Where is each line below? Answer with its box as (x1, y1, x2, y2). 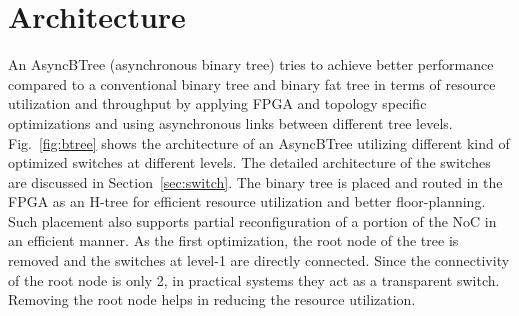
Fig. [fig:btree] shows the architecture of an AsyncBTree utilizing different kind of (8, 132, 510, 153)
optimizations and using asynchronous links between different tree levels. (8, 112, 453, 133)
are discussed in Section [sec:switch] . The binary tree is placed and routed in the (8, 171, 503, 192)
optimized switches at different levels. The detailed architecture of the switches (8, 152, 491, 173)
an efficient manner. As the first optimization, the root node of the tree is (8, 230, 459, 251)
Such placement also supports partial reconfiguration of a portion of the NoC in (8, 210, 497, 231)
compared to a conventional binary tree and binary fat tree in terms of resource (8, 73, 496, 94)
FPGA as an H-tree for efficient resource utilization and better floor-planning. (8, 191, 486, 212)
